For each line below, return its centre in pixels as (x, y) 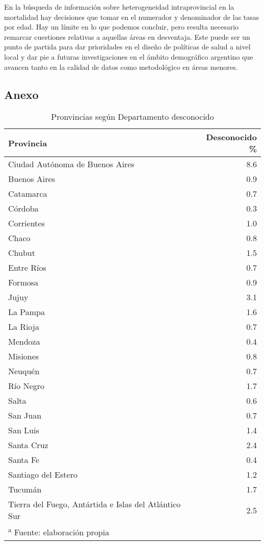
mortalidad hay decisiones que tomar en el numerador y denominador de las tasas (132, 17)
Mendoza (24, 342)
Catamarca (28, 194)
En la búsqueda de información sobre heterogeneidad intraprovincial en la (119, 7)
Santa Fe (24, 460)
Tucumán (25, 489)
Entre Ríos (27, 268)
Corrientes (26, 223)
